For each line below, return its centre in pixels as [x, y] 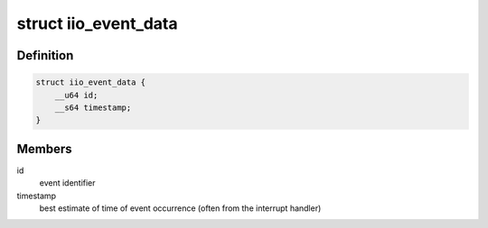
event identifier [67, 183]
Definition [45, 55]
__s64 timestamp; [93, 107]
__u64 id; [76, 95]
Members [44, 149]
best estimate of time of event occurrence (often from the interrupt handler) [180, 208]
